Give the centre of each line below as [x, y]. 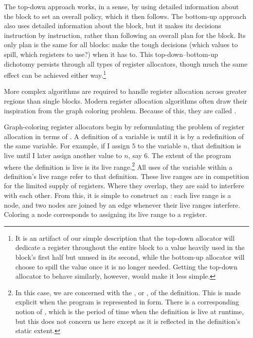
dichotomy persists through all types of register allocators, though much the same [126, 63]
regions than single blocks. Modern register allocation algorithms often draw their [126, 101]
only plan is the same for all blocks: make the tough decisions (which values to [121, 44]
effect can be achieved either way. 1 [55, 74]
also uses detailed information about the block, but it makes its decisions [113, 26]
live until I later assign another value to [63, 155]
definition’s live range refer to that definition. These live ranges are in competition [126, 176]
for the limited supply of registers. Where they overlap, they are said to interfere [124, 186]
